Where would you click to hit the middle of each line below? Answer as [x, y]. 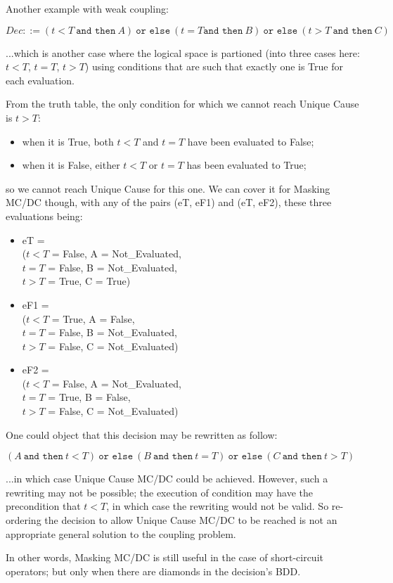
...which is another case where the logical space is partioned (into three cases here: [183, 52]
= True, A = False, [93, 318]
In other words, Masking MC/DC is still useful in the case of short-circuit [165, 557]
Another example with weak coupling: [87, 8]
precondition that [43, 506]
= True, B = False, [89, 397]
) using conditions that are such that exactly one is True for [214, 66]
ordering [24, 520]
